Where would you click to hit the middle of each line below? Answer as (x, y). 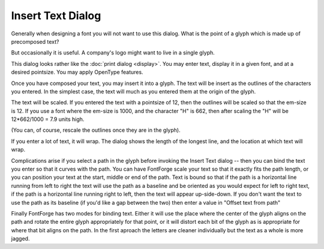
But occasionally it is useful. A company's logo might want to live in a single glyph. (113, 53)
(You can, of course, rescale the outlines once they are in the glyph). (96, 130)
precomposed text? (35, 41)
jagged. (20, 239)
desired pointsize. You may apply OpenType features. (77, 72)
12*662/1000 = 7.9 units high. (48, 119)
